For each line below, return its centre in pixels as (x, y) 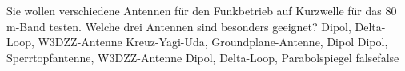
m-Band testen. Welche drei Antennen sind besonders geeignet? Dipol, (179, 26)
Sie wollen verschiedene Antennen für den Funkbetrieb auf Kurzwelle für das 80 (202, 10)
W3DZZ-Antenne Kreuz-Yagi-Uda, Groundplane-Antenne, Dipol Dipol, (213, 42)
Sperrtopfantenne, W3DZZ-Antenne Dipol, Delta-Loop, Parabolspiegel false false (203, 57)
